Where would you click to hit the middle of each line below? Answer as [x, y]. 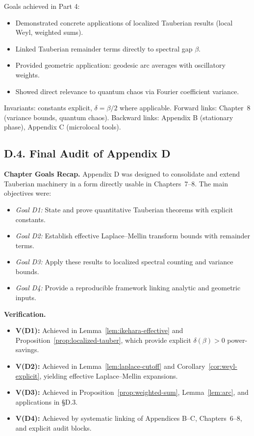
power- [237, 340]
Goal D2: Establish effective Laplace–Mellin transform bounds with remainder [133, 236]
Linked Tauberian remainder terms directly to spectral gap [104, 48]
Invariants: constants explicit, [48, 108]
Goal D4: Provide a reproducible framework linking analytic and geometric [128, 288]
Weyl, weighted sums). [49, 32]
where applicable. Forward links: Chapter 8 [185, 108]
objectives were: [28, 193]
